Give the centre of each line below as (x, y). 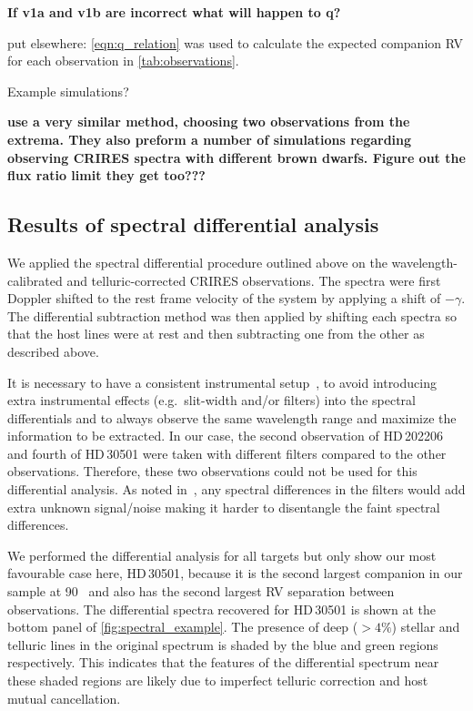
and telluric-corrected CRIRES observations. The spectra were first (254, 280)
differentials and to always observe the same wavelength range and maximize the (232, 417)
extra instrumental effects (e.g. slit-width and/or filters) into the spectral (211, 400)
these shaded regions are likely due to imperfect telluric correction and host (218, 681)
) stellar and (426, 627)
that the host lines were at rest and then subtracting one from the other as (216, 334)
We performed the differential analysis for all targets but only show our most (222, 555)
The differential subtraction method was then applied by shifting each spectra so (232, 315)
